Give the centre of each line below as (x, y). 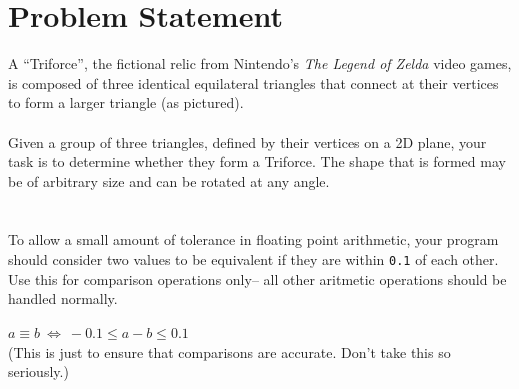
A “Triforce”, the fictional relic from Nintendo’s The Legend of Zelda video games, (260, 63)
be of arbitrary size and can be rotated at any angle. (169, 180)
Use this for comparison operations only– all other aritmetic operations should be (257, 278)
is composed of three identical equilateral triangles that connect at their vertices (253, 82)
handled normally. (63, 298)
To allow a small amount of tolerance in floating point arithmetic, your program (253, 239)
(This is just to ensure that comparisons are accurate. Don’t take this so (229, 351)
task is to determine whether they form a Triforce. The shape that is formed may (257, 161)
